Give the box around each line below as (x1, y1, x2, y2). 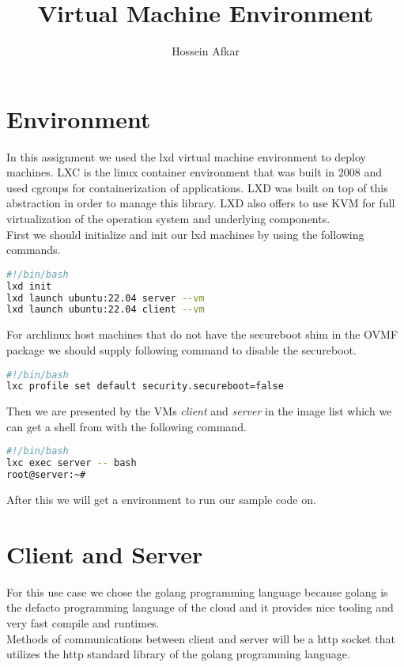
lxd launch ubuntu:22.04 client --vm (6, 304, 205, 316)
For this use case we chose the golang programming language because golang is (6, 583, 388, 600)
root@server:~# (6, 469, 86, 481)
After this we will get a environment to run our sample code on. (6, 491, 316, 508)
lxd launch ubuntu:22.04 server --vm (6, 292, 205, 304)
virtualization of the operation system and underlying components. (6, 210, 330, 227)
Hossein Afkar (172, 43, 240, 59)
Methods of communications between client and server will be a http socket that (6, 630, 395, 646)
